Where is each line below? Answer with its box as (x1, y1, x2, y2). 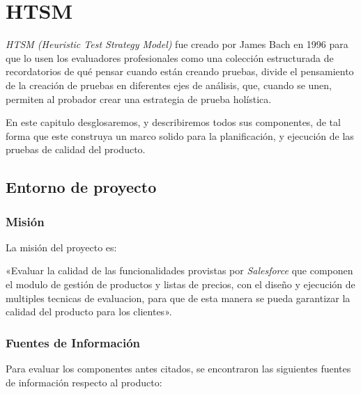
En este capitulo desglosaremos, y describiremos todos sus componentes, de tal (6, 115, 341, 129)
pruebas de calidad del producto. (6, 142, 146, 157)
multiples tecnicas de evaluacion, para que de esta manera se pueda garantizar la (6, 290, 351, 305)
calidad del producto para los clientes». (6, 304, 172, 319)
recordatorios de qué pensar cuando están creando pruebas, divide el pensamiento (6, 64, 354, 79)
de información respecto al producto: (6, 375, 162, 389)
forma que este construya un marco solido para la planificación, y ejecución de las (6, 128, 354, 143)
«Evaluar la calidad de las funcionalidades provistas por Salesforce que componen (6, 263, 353, 278)
